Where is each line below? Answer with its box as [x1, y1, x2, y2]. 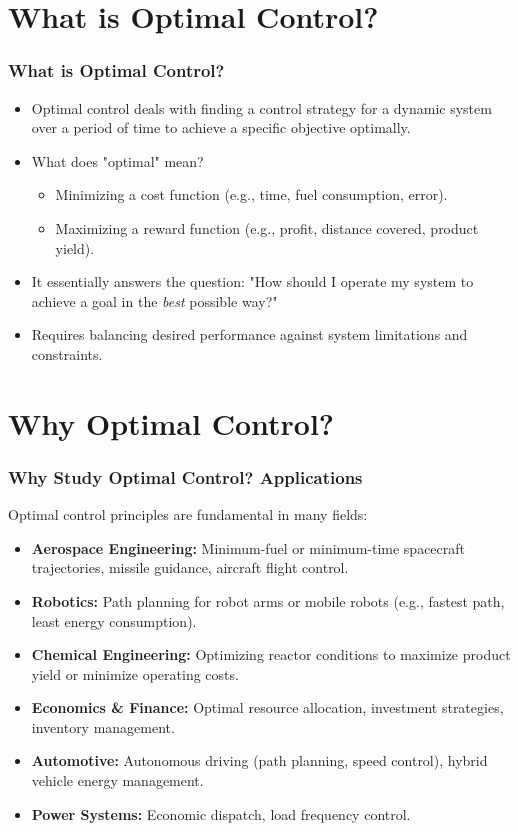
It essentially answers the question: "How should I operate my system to [31, 271, 474, 292]
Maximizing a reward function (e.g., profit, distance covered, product [55, 217, 479, 238]
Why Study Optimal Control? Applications [8, 464, 363, 489]
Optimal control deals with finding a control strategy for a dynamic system [31, 97, 492, 118]
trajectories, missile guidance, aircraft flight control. [31, 557, 349, 578]
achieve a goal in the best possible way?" [31, 290, 278, 311]
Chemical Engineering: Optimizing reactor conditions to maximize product [31, 644, 511, 665]
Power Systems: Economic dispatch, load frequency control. [31, 803, 411, 824]
